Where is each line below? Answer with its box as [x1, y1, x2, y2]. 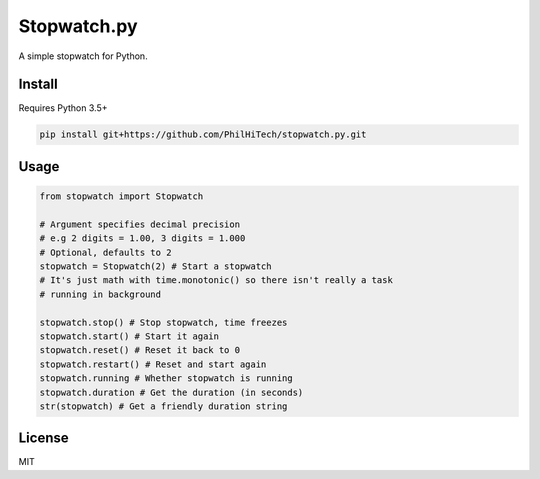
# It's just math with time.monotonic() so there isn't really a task [39, 275, 394, 286]
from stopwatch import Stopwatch [39, 191, 204, 202]
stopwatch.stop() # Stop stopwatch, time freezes [39, 316, 288, 328]
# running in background [39, 288, 162, 300]
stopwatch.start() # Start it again [39, 330, 220, 342]
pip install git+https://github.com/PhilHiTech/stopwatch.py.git [39, 129, 367, 140]
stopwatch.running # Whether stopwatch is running [39, 373, 294, 384]
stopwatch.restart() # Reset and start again [39, 358, 267, 370]
